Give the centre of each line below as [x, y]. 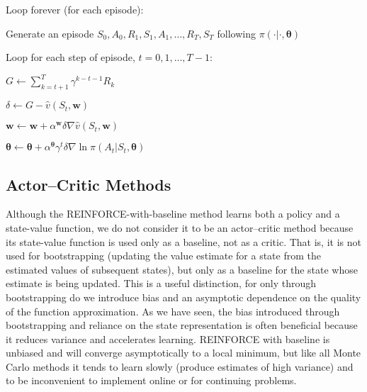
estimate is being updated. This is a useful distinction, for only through [161, 283]
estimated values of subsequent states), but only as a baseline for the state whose [182, 269]
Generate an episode [50, 33]
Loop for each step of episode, [70, 57]
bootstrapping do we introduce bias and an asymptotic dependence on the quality [183, 297]
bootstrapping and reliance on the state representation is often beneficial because [182, 325]
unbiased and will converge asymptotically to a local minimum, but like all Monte [183, 353]
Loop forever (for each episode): [75, 9]
